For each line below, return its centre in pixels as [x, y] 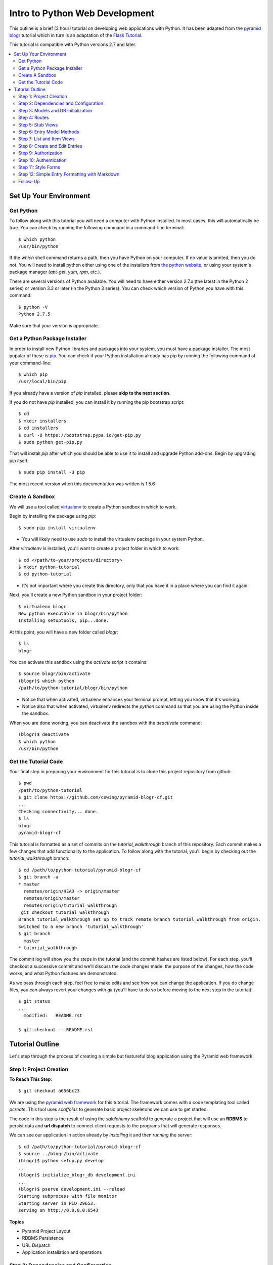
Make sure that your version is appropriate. [54, 325]
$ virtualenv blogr [42, 606]
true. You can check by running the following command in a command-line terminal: [97, 228]
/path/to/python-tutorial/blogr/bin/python [73, 688]
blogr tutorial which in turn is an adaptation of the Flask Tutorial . [76, 35]
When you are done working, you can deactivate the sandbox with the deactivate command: [106, 723]
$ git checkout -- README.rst [56, 1029]
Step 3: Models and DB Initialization [55, 110]
